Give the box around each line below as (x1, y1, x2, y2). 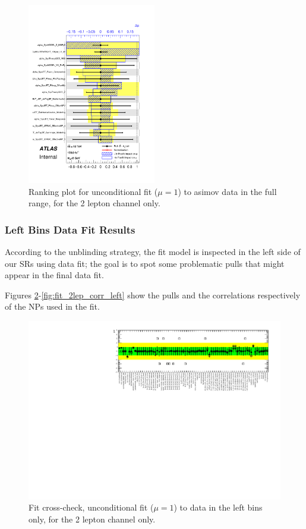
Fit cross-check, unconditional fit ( (29, 501, 154, 514)
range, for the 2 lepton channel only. (29, 197, 160, 209)
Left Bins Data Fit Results (5, 222, 135, 237)
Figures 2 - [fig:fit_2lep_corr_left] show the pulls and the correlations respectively (5, 288, 301, 301)
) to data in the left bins (173, 501, 263, 514)
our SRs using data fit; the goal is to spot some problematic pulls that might (5, 257, 285, 269)
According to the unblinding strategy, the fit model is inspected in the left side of (5, 245, 301, 257)
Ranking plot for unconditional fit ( (29, 185, 158, 197)
